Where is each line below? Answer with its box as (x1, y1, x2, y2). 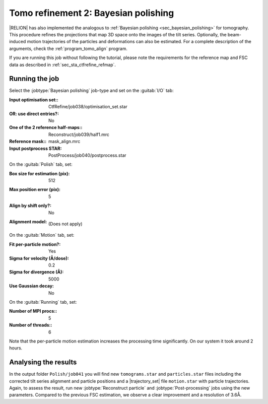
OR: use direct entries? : (9, 111, 59, 117)
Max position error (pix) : (9, 187, 61, 193)
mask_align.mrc (48, 138, 80, 144)
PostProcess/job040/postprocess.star (48, 152, 127, 158)
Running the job (9, 74, 60, 83)
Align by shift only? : (9, 202, 52, 208)
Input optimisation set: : (9, 97, 59, 103)
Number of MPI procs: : (9, 308, 57, 314)
